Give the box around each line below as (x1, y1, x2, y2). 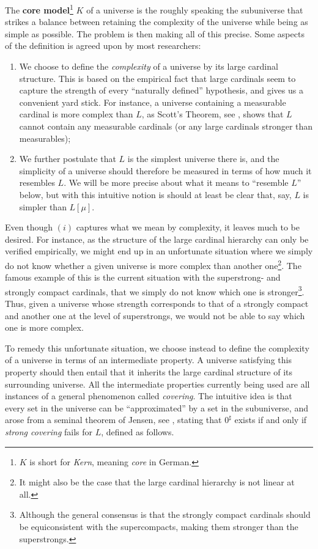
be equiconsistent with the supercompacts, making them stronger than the (19, 520, 298, 532)
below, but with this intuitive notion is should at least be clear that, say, (19, 188, 292, 201)
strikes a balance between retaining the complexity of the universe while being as (5, 15, 308, 28)
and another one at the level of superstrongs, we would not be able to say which (5, 309, 305, 322)
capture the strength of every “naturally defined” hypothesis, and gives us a (19, 84, 303, 97)
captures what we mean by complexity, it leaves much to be (76, 221, 300, 234)
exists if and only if (234, 413, 307, 426)
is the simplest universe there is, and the (127, 152, 279, 165)
